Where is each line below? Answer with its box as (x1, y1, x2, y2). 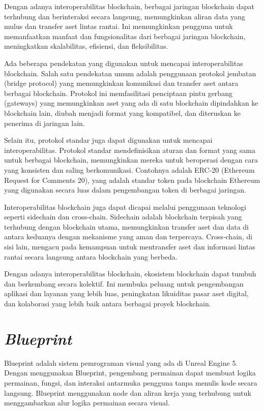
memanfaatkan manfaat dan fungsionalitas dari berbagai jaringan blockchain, (4, 30, 246, 41)
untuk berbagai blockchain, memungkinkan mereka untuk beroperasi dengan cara (4, 154, 258, 165)
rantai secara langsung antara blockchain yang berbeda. (4, 251, 178, 262)
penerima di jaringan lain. (4, 117, 85, 128)
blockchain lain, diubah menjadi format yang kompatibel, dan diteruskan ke (4, 107, 241, 118)
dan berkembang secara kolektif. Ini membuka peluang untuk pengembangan (4, 278, 244, 289)
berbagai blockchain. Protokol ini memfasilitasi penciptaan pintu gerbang (4, 87, 232, 98)
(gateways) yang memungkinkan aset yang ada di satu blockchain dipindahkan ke (4, 98, 258, 108)
